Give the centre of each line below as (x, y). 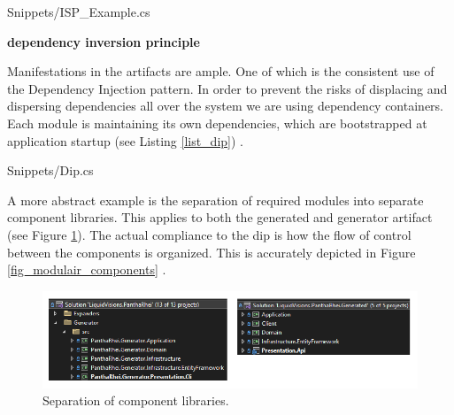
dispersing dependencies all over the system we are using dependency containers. (225, 106)
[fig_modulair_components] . (87, 269)
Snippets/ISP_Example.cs (79, 12)
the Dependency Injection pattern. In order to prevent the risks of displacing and (227, 88)
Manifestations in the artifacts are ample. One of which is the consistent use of (221, 71)
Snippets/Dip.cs (50, 170)
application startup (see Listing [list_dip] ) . (125, 140)
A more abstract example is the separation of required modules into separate (215, 200)
